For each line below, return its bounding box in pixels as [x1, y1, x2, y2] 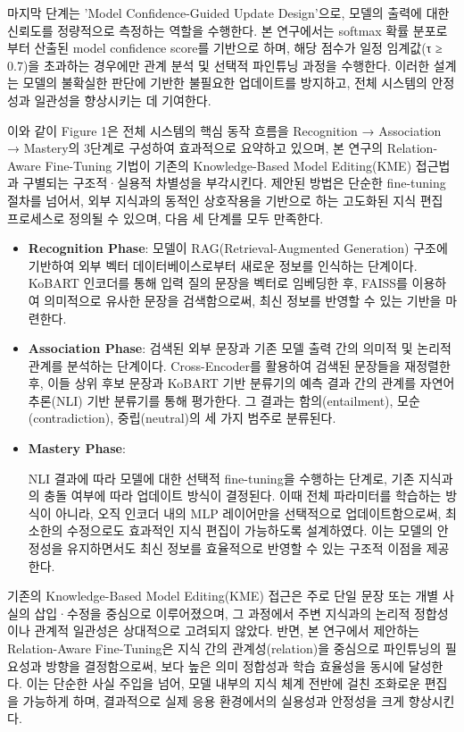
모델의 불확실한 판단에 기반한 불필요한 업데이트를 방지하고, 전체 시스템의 [22, 73, 427, 92]
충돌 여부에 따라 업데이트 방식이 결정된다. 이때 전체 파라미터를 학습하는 [44, 486, 442, 505]
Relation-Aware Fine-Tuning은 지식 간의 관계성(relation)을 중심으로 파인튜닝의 [7, 639, 442, 657]
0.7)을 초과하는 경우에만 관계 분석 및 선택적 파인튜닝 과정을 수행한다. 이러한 [7, 55, 430, 74]
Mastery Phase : [28, 439, 126, 458]
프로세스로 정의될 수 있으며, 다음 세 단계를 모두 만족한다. [7, 208, 324, 227]
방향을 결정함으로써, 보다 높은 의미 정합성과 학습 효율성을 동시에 [46, 656, 405, 675]
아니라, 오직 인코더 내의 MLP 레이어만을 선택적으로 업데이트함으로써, [55, 503, 442, 522]
